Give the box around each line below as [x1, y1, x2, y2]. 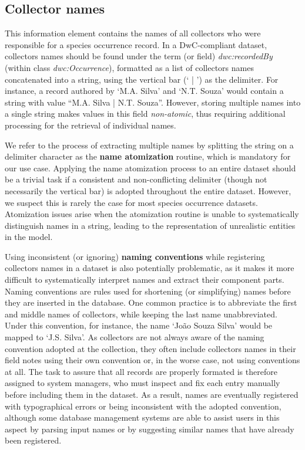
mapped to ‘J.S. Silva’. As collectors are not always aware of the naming [5, 331, 264, 343]
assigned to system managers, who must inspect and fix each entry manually [5, 377, 280, 389]
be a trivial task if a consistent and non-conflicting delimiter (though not [5, 173, 267, 185]
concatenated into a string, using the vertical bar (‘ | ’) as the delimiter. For [5, 73, 279, 85]
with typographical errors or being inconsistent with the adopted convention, [5, 400, 281, 412]
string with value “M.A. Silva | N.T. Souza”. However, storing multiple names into [5, 96, 301, 108]
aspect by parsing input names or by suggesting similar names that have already [5, 422, 294, 435]
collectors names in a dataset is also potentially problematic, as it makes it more [5, 262, 294, 274]
